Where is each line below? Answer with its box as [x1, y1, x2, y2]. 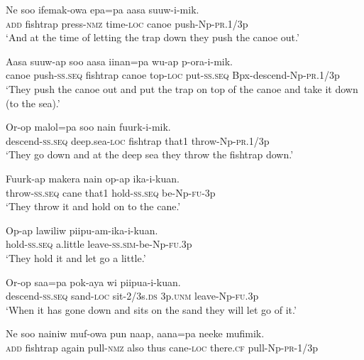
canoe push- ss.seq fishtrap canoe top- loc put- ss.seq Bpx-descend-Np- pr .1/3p [6, 67, 340, 82]
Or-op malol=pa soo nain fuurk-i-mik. [6, 119, 171, 134]
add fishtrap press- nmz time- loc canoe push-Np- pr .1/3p [6, 16, 248, 31]
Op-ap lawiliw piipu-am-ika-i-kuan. [6, 222, 158, 237]
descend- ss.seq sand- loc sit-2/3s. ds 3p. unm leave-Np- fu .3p [6, 288, 259, 303]
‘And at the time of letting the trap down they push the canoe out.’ [6, 30, 299, 45]
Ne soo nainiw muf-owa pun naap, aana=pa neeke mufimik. [6, 326, 265, 341]
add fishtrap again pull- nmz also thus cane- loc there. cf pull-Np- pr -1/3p [6, 339, 319, 354]
